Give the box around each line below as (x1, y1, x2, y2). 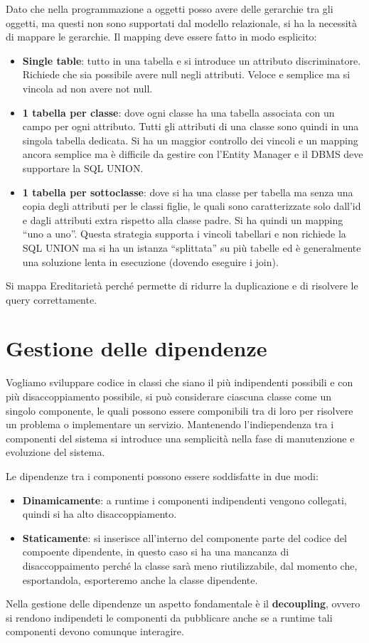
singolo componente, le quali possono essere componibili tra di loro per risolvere (6, 403, 353, 418)
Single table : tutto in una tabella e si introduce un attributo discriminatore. (22, 53, 361, 68)
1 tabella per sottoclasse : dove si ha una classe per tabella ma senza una (22, 184, 353, 199)
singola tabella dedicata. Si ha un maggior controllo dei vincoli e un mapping (22, 132, 358, 147)
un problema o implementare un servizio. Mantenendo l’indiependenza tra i (6, 417, 334, 432)
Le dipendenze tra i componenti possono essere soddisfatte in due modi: (6, 468, 319, 483)
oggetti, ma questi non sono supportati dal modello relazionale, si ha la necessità (6, 15, 358, 30)
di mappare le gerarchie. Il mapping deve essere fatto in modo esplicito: (6, 29, 317, 44)
